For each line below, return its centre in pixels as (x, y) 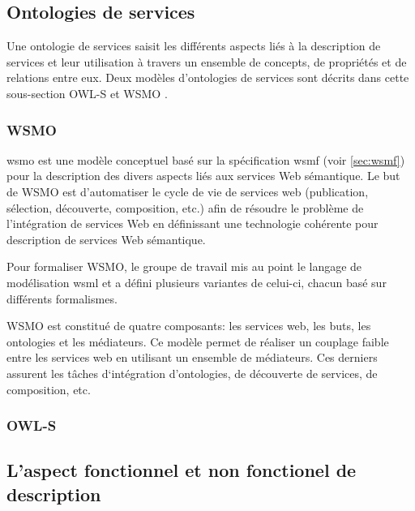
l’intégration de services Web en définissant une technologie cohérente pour (193, 223)
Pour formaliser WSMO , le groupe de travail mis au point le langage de (184, 266)
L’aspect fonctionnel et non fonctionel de (182, 470)
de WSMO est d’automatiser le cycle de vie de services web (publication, (188, 191)
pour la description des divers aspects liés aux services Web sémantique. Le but (203, 176)
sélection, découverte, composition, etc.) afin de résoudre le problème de (185, 207)
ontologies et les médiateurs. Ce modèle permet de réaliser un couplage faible (198, 341)
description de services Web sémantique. (106, 239)
